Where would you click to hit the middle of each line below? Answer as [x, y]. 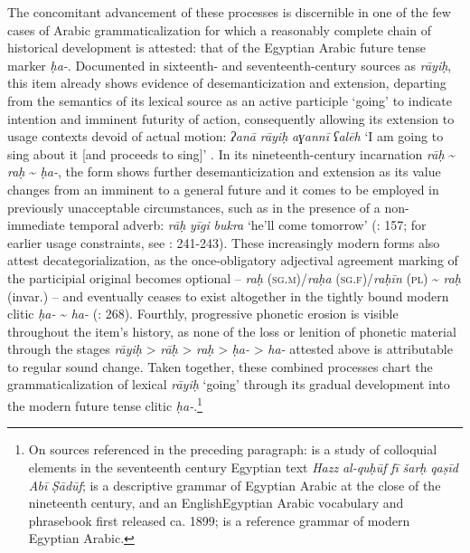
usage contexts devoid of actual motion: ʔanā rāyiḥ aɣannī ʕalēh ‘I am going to [226, 136]
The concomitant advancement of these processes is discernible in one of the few [229, 12]
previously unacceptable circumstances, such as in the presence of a [194, 207]
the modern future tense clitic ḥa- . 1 [105, 404]
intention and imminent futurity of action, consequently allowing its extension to [231, 118]
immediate [36, 225]
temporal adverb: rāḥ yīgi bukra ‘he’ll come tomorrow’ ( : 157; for [248, 225]
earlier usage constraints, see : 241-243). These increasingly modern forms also [224, 242]
